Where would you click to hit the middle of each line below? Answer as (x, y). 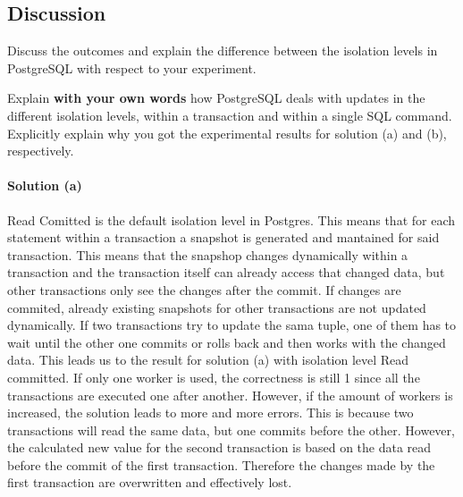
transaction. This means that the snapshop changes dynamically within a (208, 254)
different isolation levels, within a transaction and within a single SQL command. (230, 115)
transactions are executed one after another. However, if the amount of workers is (230, 395)
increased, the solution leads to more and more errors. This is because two (210, 413)
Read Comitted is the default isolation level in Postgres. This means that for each (231, 219)
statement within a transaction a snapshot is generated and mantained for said (223, 237)
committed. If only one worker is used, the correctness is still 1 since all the (214, 377)
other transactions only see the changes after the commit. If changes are (204, 289)
